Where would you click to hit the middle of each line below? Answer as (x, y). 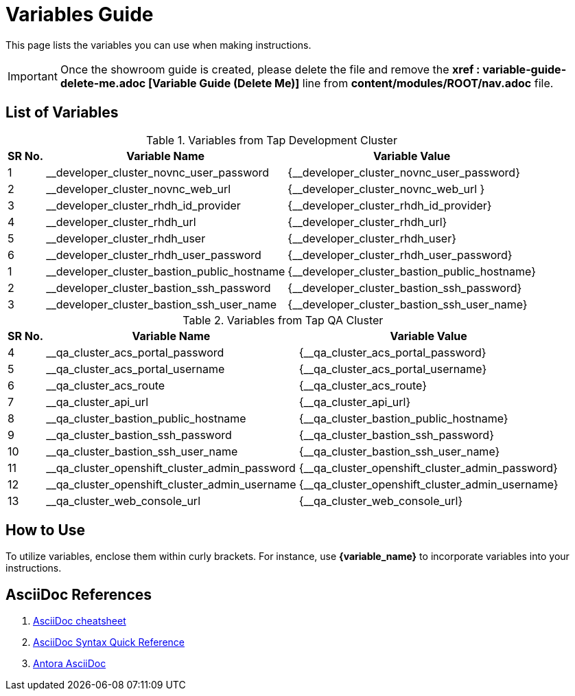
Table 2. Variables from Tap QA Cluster (283, 320)
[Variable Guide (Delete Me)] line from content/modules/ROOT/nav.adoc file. (351, 83)
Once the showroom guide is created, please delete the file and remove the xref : (270, 69)
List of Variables (62, 113)
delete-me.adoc (103, 83)
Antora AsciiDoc (70, 664)
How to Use (46, 530)
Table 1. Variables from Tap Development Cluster (272, 140)
